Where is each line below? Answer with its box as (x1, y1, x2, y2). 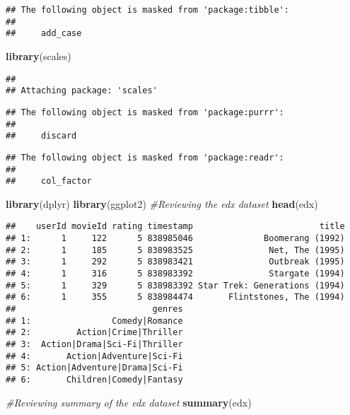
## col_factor (6, 176, 92, 187)
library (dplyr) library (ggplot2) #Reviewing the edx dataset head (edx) (6, 196, 318, 211)
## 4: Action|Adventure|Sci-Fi (6, 351, 183, 361)
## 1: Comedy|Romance (6, 315, 183, 326)
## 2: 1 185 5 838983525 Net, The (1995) (6, 245, 345, 255)
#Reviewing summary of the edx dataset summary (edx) (6, 394, 252, 409)
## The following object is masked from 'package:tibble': (6, 5, 289, 15)
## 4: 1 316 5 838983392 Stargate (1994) (6, 269, 345, 279)
